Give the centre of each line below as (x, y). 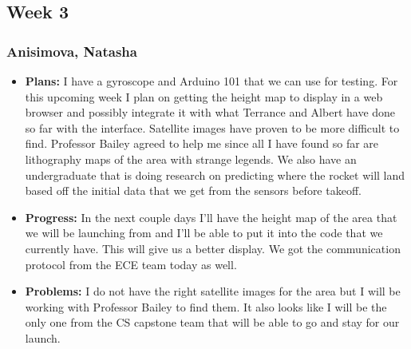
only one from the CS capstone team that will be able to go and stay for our (212, 322)
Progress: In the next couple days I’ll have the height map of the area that (211, 217)
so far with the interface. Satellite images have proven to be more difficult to (212, 127)
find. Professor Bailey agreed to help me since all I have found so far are (202, 143)
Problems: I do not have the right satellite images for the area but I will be (213, 291)
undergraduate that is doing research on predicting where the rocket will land (215, 174)
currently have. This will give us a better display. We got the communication (213, 248)
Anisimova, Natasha (72, 51)
